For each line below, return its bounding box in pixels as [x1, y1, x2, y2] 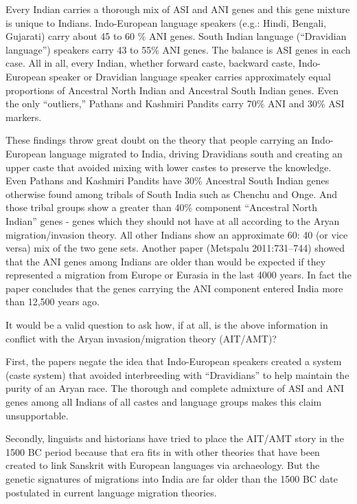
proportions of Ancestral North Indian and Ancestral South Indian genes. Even [5, 83, 338, 97]
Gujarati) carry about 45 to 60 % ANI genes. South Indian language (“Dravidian [5, 29, 347, 43]
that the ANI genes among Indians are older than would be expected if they [5, 254, 326, 268]
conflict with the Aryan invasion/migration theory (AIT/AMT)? [5, 331, 277, 345]
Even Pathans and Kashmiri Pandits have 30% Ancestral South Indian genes [5, 173, 330, 188]
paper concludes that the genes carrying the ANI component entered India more [5, 281, 343, 295]
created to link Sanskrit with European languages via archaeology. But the [5, 458, 320, 472]
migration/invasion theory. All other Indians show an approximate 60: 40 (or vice [5, 227, 348, 241]
